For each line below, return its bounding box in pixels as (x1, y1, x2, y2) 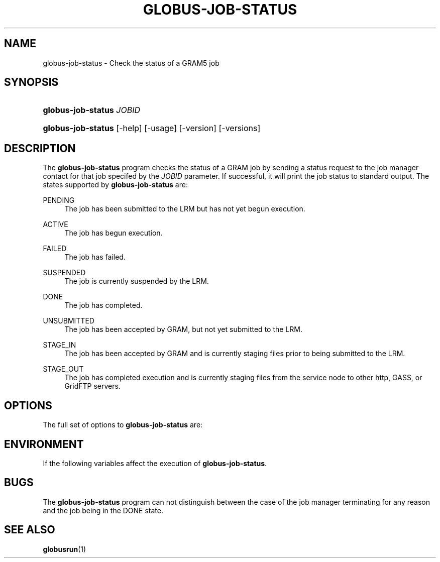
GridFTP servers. (64, 382, 121, 391)
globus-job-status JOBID (43, 105, 140, 116)
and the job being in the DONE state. (43, 506, 164, 515)
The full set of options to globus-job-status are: (43, 420, 203, 429)
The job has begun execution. (64, 229, 163, 238)
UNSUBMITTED (43, 316, 94, 325)
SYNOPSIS (4, 76, 59, 89)
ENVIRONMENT (4, 437, 84, 451)
